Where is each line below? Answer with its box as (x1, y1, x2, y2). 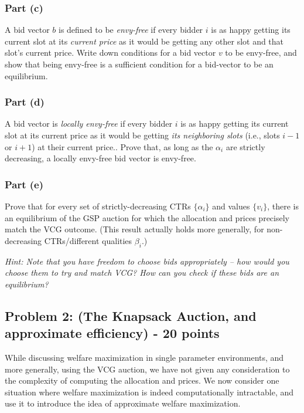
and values (212, 200, 250, 212)
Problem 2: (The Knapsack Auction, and (5, 306, 257, 324)
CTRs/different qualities (44, 234, 132, 246)
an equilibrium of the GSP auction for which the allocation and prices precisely (5, 211, 289, 224)
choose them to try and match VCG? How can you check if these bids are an (5, 266, 279, 279)
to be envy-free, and (225, 46, 297, 59)
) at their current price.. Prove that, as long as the (32, 140, 213, 153)
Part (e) (5, 177, 44, 191)
